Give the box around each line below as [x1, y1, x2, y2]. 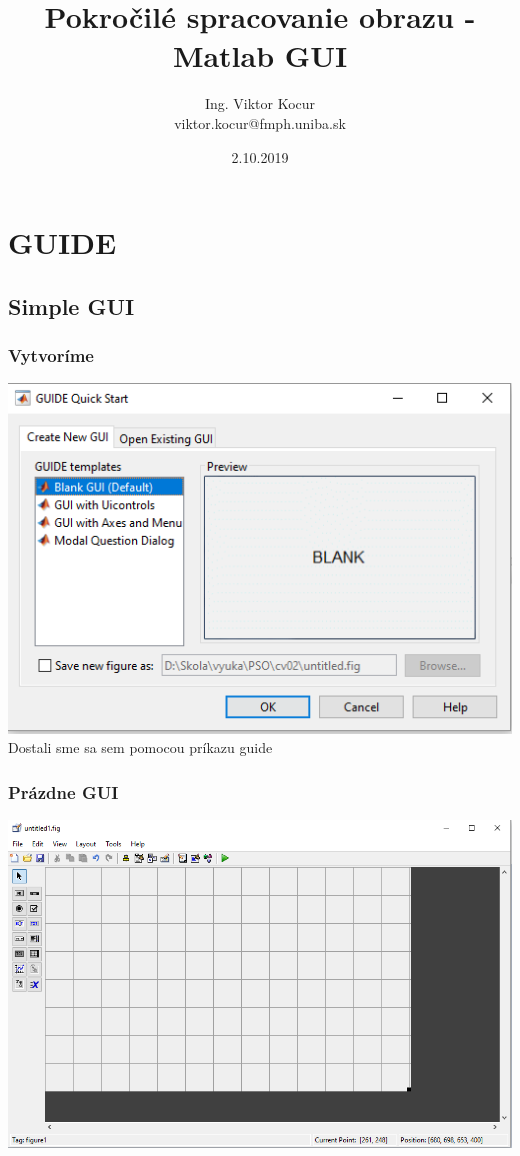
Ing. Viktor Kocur [204, 93, 316, 114]
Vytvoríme [8, 342, 94, 367]
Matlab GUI [172, 35, 348, 76]
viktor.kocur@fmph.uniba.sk [174, 112, 346, 133]
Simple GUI [8, 290, 135, 321]
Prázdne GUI [8, 779, 119, 804]
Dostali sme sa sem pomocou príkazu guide [8, 737, 273, 758]
